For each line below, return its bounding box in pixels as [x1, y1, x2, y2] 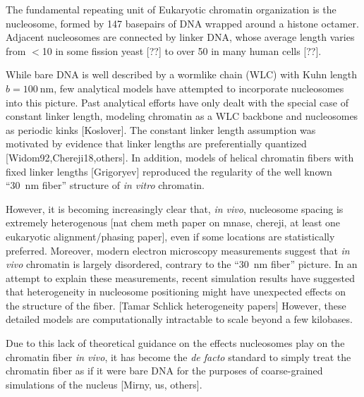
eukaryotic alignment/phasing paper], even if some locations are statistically [6, 228, 335, 243]
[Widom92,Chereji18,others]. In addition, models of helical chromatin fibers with [6, 149, 354, 164]
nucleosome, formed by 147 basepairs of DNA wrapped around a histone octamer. [6, 16, 359, 30]
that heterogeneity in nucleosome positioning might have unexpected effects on [6, 284, 346, 299]
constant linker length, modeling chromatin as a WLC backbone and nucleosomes [6, 109, 358, 123]
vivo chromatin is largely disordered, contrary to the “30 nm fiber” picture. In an [6, 257, 358, 271]
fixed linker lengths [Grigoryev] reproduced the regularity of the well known [6, 164, 332, 178]
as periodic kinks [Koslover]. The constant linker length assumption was [6, 122, 316, 137]
